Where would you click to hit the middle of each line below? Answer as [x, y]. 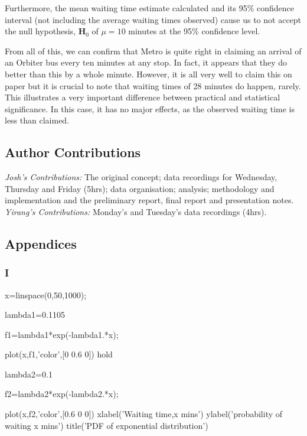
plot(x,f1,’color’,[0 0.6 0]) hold [59, 354]
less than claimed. [37, 120]
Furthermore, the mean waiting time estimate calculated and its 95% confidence [150, 8]
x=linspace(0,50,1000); [46, 295]
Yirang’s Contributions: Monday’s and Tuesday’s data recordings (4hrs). [136, 211]
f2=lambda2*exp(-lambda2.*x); [62, 394]
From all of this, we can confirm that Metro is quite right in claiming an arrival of [153, 51]
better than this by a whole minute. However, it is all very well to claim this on [148, 74]
